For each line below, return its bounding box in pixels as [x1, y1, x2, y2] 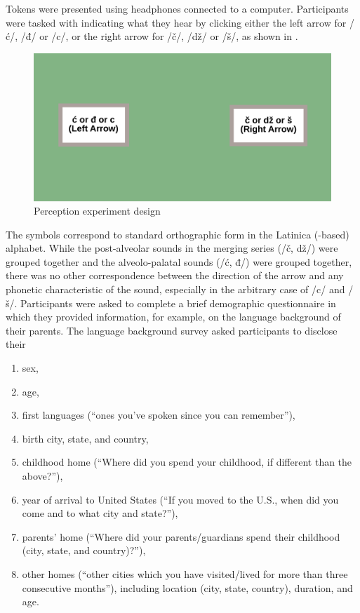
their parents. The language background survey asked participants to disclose [6, 323, 338, 337]
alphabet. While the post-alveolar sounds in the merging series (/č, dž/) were [6, 241, 338, 255]
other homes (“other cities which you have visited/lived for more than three [22, 566, 348, 581]
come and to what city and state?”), [22, 506, 178, 520]
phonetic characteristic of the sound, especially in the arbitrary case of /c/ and [6, 282, 345, 297]
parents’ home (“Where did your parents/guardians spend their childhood [22, 529, 340, 544]
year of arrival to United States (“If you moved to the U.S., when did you [22, 492, 339, 506]
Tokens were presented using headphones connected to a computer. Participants [6, 1, 349, 15]
